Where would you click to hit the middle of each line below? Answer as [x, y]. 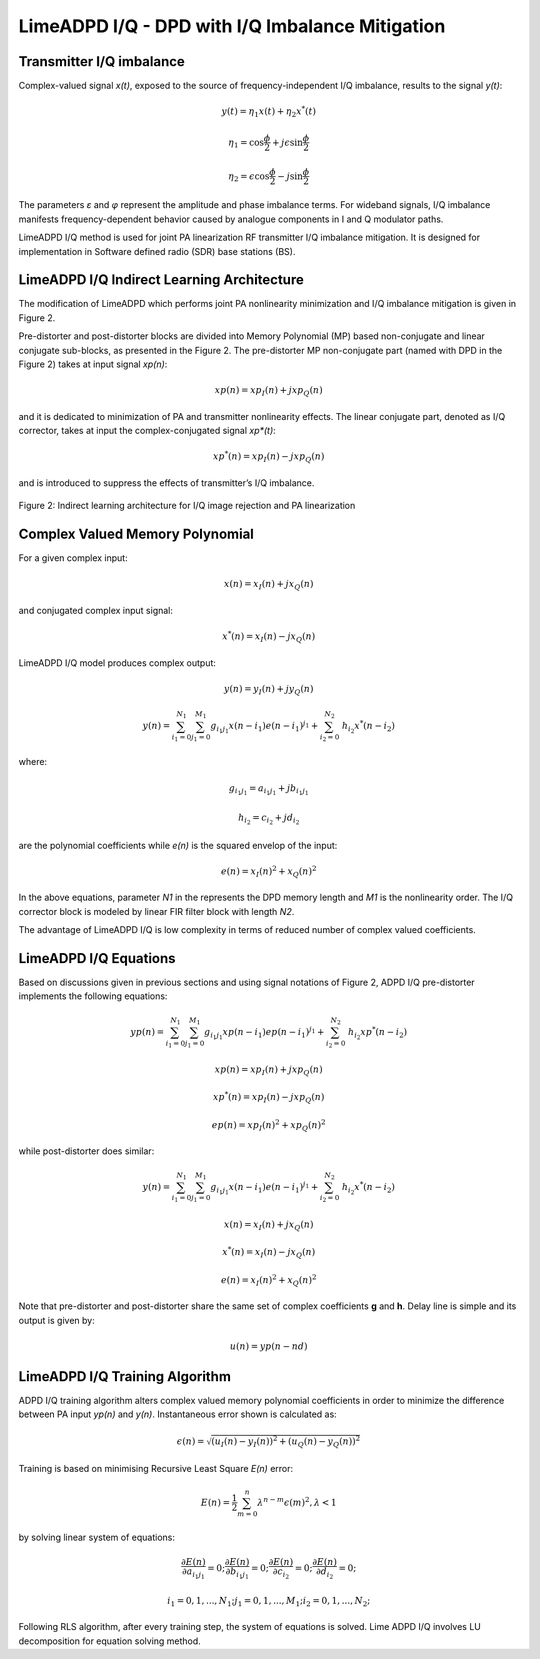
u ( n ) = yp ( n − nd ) [269, 1346]
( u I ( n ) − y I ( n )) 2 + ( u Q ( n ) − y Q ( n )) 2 [286, 1442]
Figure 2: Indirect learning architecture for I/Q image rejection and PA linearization [187, 506]
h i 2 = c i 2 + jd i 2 [269, 819]
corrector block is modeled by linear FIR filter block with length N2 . [156, 911]
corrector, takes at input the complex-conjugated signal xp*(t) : [147, 431]
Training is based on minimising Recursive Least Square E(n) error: [156, 1468]
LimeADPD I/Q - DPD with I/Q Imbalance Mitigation [232, 26]
